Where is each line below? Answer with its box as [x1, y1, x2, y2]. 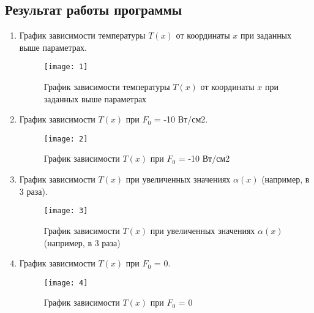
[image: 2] [43, 134, 88, 143]
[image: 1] [43, 62, 88, 72]
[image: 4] [43, 278, 88, 287]
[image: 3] [43, 206, 88, 216]
